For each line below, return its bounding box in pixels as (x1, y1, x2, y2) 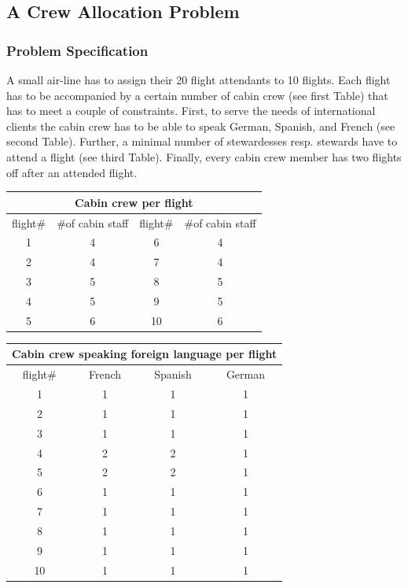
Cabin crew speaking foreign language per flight (12, 346, 278, 362)
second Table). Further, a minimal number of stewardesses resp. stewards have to (6, 133, 398, 150)
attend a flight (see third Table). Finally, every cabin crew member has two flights (6, 148, 402, 165)
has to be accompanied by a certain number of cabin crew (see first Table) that (6, 87, 388, 103)
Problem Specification (6, 40, 149, 60)
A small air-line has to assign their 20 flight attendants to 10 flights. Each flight (6, 72, 391, 87)
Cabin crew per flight (75, 194, 193, 210)
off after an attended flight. (6, 164, 138, 180)
